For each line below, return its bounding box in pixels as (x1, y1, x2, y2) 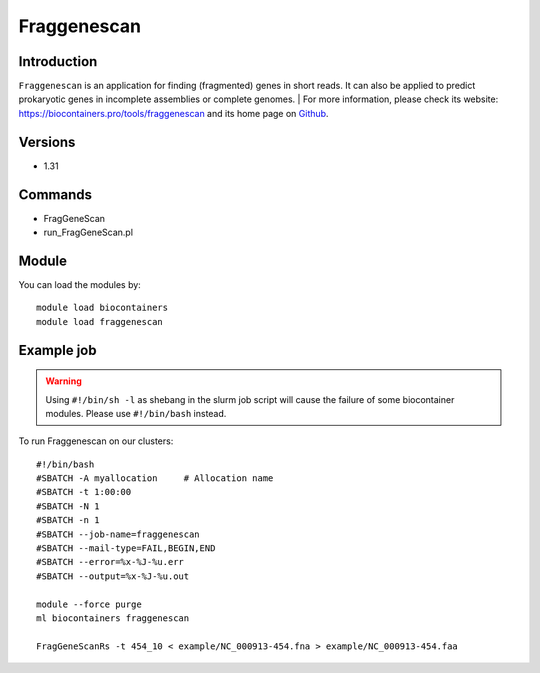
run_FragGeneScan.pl (43, 226, 134, 239)
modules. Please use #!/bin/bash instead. (45, 407, 227, 419)
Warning (45, 375, 82, 387)
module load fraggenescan (36, 316, 164, 327)
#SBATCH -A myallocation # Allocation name (36, 473, 274, 484)
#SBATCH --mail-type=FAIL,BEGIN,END (36, 543, 216, 554)
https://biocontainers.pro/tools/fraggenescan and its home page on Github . (18, 107, 329, 119)
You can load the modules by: (18, 278, 142, 290)
